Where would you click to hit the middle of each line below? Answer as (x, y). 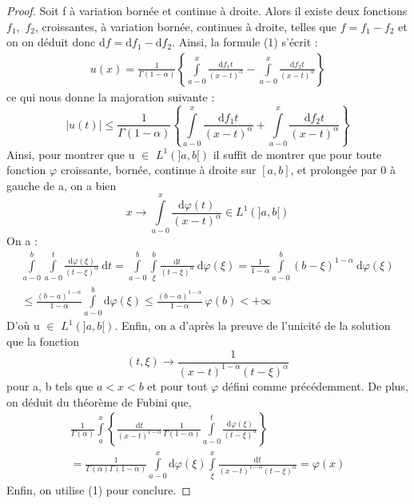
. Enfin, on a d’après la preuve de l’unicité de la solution (253, 325)
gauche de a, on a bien (62, 185)
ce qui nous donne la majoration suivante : (111, 96)
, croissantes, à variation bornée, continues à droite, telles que (186, 26)
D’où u (23, 325)
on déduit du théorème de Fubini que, (99, 401)
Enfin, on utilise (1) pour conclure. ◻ (99, 490)
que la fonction (43, 341)
